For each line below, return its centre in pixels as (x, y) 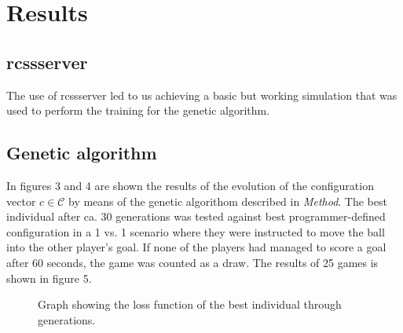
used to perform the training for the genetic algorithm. (138, 110)
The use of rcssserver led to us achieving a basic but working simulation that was (202, 95)
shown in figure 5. (49, 278)
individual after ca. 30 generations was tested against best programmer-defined (196, 216)
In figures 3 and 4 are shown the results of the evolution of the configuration (190, 185)
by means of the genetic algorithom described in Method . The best (228, 201)
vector (21, 201)
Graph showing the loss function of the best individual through (190, 304)
